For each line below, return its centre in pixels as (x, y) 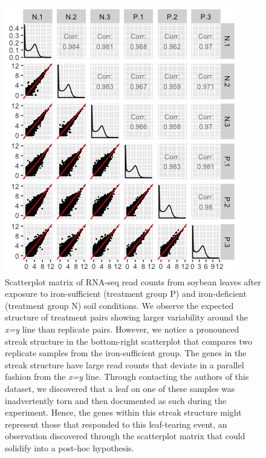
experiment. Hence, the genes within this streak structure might (123, 412)
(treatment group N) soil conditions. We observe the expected (119, 305)
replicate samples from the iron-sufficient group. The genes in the (126, 353)
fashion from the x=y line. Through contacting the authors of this (127, 377)
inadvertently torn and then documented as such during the (116, 400)
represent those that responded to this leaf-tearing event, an (116, 424)
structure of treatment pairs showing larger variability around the (126, 317)
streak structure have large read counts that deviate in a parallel (125, 364)
